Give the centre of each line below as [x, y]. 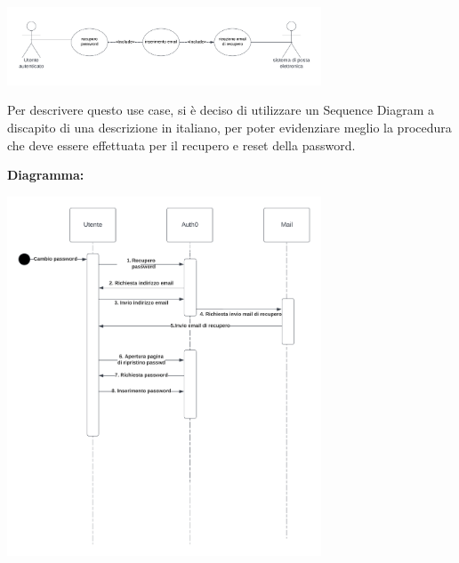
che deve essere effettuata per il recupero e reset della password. [181, 145]
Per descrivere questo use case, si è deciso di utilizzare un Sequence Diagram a [221, 110]
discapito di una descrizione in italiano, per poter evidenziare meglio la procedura [229, 128]
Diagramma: [46, 175]
